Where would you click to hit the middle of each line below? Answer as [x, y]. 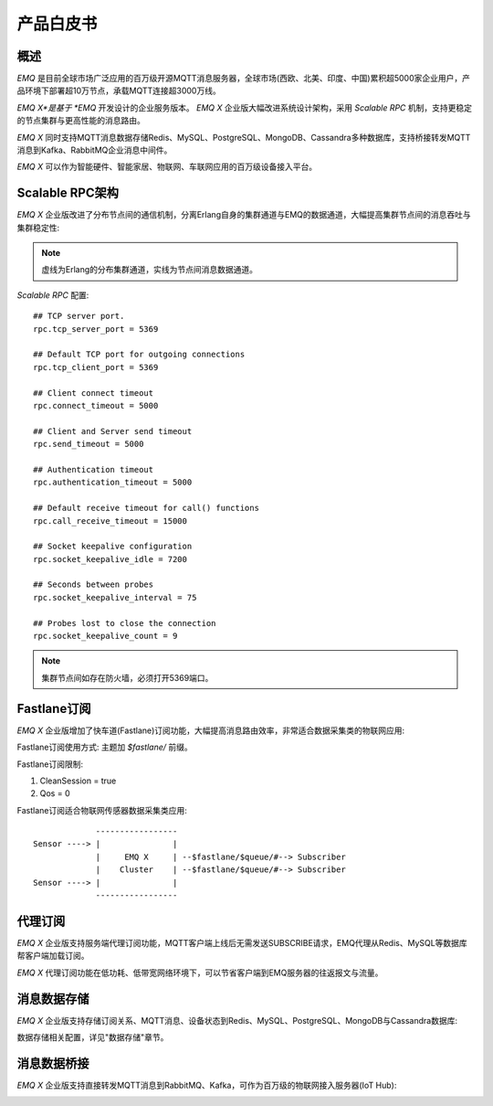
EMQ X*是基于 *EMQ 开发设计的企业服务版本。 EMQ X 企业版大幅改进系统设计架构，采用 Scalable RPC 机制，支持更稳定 [245, 107]
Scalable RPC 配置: [53, 295]
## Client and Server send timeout [113, 431]
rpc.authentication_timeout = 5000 [113, 483]
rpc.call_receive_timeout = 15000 [110, 521]
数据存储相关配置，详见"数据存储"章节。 [93, 1037]
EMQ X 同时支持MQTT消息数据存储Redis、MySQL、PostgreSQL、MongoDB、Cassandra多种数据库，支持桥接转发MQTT [244, 137]
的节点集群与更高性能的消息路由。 [81, 121]
